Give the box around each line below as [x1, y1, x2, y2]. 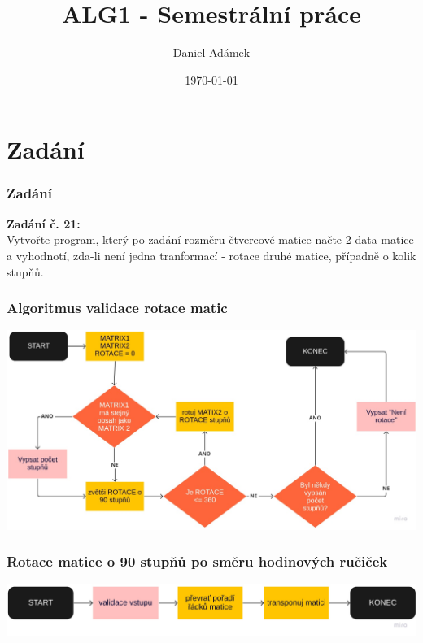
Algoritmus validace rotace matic [7, 298, 228, 318]
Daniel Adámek [172, 44, 251, 61]
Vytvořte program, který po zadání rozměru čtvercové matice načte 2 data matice [7, 231, 414, 248]
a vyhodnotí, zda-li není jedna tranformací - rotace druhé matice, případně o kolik [7, 246, 416, 263]
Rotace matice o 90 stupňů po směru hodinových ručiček [7, 551, 388, 571]
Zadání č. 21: [7, 215, 81, 232]
